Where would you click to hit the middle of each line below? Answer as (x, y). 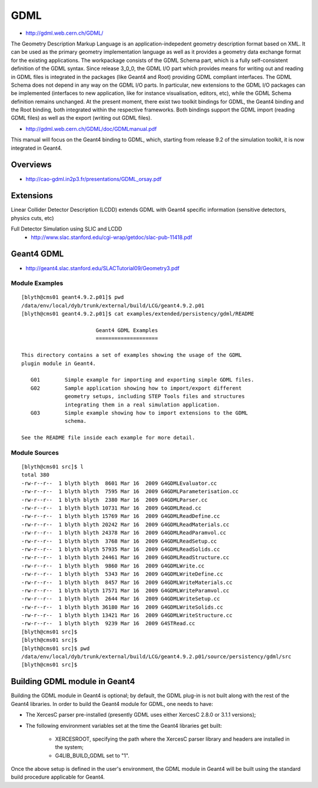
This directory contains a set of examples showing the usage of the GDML (132, 355)
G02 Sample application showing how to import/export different (136, 388)
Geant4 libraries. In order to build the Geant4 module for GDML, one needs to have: (112, 704)
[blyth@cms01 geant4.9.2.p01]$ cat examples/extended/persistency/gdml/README (138, 314)
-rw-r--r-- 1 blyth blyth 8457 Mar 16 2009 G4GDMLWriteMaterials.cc (127, 582)
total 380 (35, 475)
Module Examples (37, 283)
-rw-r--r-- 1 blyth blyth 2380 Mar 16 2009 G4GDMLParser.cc (115, 500)
